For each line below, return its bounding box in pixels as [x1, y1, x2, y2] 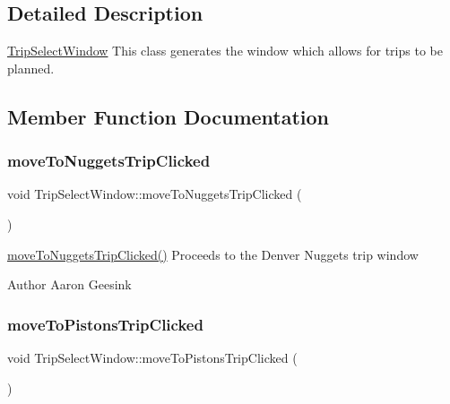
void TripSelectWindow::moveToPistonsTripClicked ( [7, 348, 298, 366]
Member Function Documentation [7, 102, 330, 130]
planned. [7, 58, 55, 77]
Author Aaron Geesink [7, 275, 132, 294]
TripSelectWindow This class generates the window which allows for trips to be [7, 41, 443, 60]
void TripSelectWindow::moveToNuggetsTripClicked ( [7, 185, 302, 203]
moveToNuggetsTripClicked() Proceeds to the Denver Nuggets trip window [7, 245, 419, 263]
